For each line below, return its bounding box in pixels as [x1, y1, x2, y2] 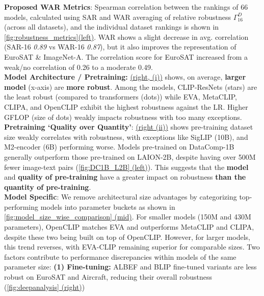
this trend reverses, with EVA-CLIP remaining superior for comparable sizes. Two [4, 241, 260, 252]
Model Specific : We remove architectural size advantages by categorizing [4, 191, 237, 202]
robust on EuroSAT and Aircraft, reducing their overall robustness [4, 272, 213, 282]
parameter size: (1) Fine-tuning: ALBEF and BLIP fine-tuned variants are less [4, 261, 257, 272]
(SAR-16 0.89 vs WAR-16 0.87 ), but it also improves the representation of [4, 41, 236, 52]
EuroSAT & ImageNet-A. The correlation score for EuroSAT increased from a [4, 51, 248, 62]
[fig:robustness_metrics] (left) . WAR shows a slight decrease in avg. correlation [4, 31, 249, 42]
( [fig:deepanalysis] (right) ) [4, 281, 85, 292]
